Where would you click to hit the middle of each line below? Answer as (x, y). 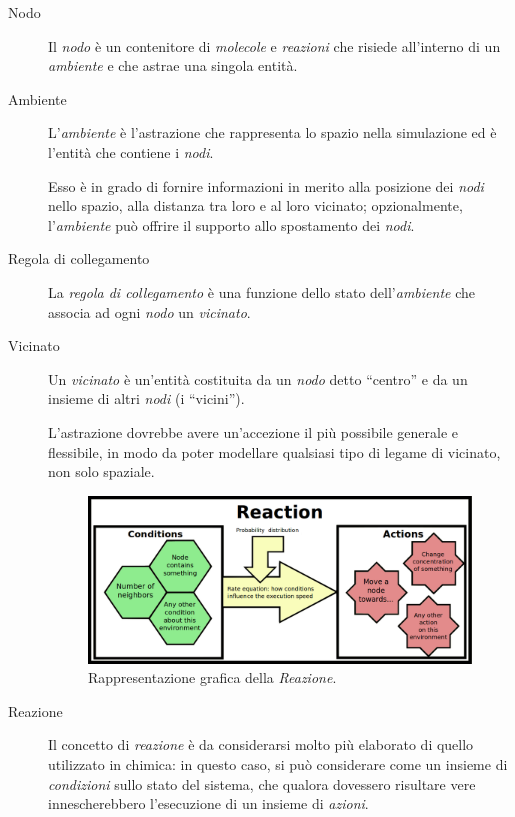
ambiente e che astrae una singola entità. (173, 65)
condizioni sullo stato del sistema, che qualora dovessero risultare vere (262, 783)
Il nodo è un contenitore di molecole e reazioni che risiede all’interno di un (274, 45)
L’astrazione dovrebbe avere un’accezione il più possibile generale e (253, 431)
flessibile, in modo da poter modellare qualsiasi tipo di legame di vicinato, (274, 451)
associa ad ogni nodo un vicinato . (149, 311)
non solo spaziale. (101, 471)
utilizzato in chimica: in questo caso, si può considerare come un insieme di (278, 764)
